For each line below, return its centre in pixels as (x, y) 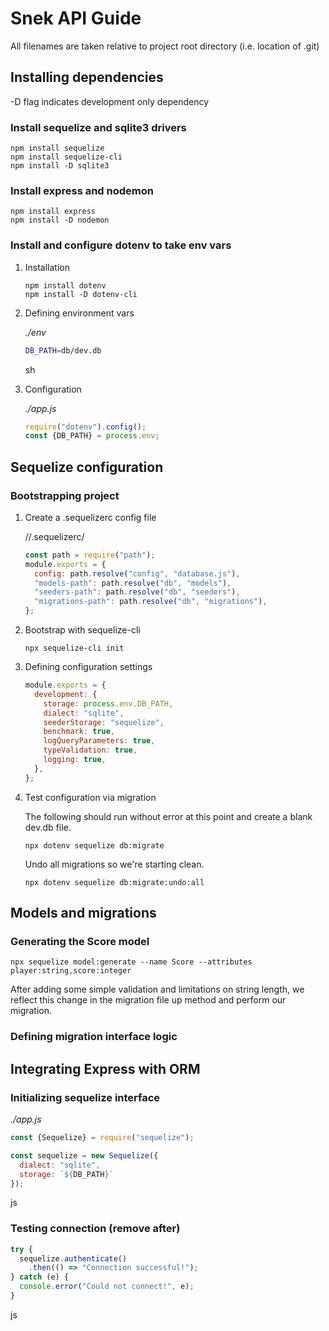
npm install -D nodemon (60, 220)
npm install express (53, 212)
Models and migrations (83, 913)
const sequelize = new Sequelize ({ (84, 1155)
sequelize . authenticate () (73, 1258)
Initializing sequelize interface (85, 1097)
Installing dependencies (87, 77)
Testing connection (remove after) (95, 1229)
